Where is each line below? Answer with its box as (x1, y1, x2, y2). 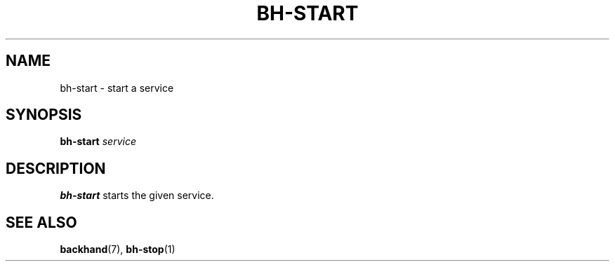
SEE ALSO (6, 213, 77, 231)
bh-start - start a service (60, 81, 174, 94)
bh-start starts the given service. (60, 189, 214, 202)
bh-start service (60, 135, 136, 148)
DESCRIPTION (6, 159, 106, 177)
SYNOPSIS (6, 106, 82, 124)
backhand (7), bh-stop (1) (60, 243, 176, 256)
